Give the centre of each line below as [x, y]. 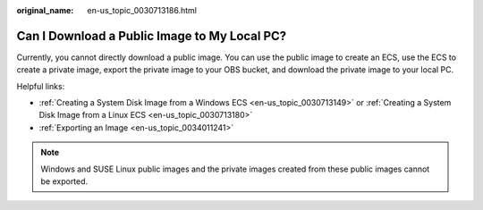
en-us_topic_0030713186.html [142, 10]
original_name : [45, 10]
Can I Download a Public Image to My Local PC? [152, 36]
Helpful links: [41, 86]
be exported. [64, 181]
